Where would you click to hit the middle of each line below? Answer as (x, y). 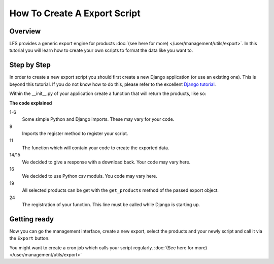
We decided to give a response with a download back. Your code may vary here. (106, 162)
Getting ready (32, 219)
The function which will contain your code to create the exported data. (96, 148)
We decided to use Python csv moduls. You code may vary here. (90, 176)
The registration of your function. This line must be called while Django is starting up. (111, 205)
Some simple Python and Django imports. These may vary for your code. (98, 119)
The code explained (31, 103)
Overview (25, 31)
